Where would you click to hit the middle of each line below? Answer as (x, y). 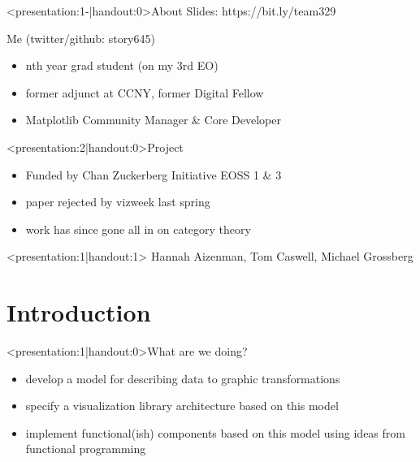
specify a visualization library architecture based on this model (182, 406)
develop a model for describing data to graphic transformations (183, 378)
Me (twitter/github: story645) (81, 38)
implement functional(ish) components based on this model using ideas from (215, 432)
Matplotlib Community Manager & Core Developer (153, 120)
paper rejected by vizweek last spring (118, 202)
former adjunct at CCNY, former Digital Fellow (145, 92)
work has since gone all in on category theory (138, 229)
